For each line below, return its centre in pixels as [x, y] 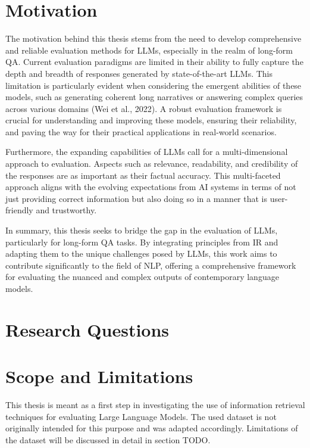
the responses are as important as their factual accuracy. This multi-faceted [143, 175]
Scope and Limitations [99, 376]
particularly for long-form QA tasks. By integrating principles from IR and [142, 242]
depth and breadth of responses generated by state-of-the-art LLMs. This [139, 73]
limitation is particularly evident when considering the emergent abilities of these [154, 85]
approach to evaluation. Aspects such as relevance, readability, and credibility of [152, 164]
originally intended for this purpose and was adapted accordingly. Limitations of [152, 428]
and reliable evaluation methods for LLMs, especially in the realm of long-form [149, 50]
